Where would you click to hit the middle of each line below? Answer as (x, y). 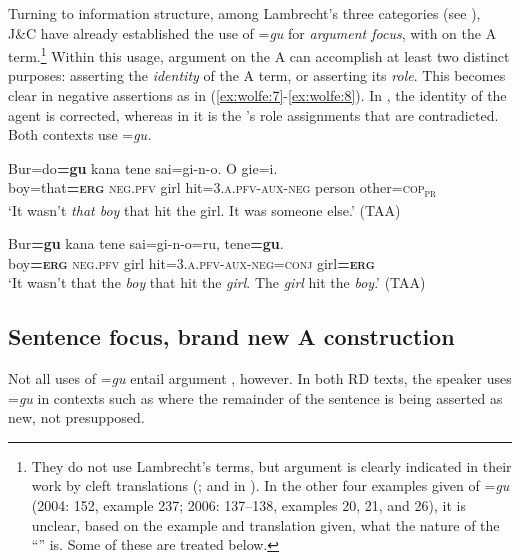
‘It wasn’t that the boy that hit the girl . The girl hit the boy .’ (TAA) (217, 282)
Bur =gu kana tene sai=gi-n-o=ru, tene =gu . (146, 243)
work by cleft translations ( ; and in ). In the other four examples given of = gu (270, 485)
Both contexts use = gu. (80, 134)
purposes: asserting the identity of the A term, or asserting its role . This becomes (257, 75)
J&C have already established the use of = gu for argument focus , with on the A (252, 32)
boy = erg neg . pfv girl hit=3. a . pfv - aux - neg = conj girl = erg (191, 262)
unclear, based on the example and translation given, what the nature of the (265, 524)
